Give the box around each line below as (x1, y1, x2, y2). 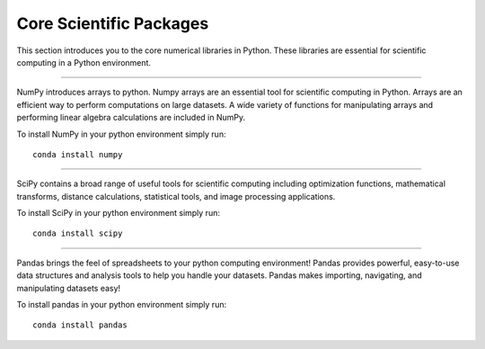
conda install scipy (32, 228, 123, 238)
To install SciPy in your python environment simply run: (16, 208, 220, 219)
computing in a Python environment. (16, 57, 152, 67)
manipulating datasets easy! (16, 282, 121, 293)
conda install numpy (32, 149, 123, 159)
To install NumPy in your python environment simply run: (16, 129, 226, 139)
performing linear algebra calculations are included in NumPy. (16, 112, 246, 123)
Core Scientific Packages (16, 13, 209, 33)
